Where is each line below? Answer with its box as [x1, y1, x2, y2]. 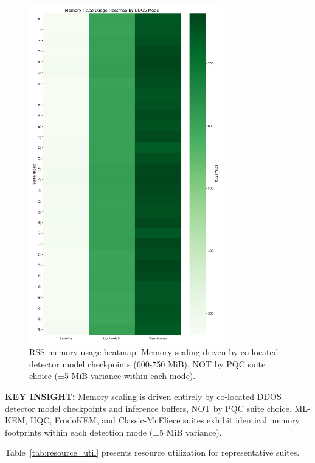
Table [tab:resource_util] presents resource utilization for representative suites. [5, 446, 300, 459]
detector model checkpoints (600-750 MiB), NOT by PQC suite [29, 357, 266, 370]
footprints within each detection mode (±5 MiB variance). [5, 425, 222, 438]
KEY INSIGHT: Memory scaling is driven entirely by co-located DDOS [5, 390, 282, 402]
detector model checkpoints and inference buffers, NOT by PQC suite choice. [5, 402, 292, 414]
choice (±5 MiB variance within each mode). [29, 369, 196, 382]
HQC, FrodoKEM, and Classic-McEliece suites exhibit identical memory [30, 414, 300, 426]
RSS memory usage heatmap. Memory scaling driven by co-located [29, 346, 279, 358]
